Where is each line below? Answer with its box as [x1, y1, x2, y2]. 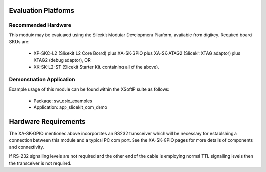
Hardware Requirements [9, 117, 86, 126]
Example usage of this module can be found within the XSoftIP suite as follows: [9, 86, 170, 92]
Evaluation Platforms [9, 6, 75, 15]
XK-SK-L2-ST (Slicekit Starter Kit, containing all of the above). [33, 64, 160, 70]
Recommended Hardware [9, 22, 71, 29]
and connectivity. [9, 144, 44, 150]
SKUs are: [9, 39, 30, 45]
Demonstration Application [9, 76, 75, 83]
